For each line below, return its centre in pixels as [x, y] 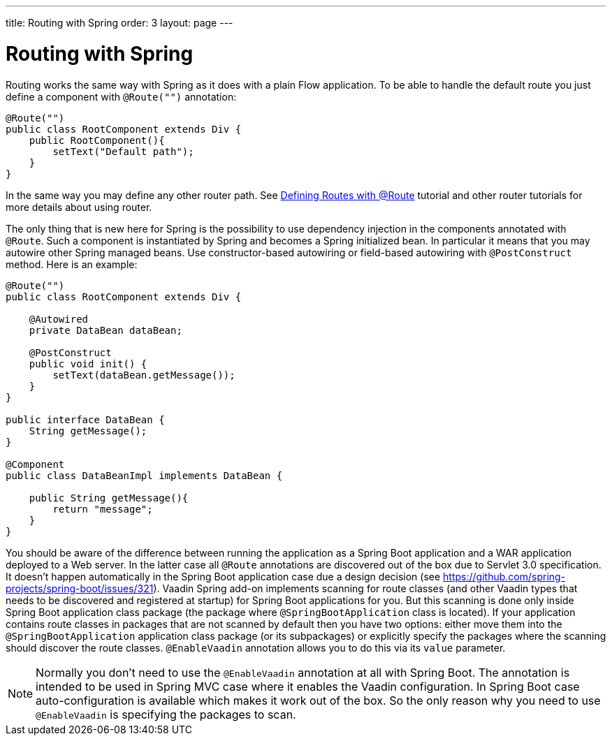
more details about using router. [79, 207]
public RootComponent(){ [97, 140]
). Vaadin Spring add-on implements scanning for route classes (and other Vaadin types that [365, 588]
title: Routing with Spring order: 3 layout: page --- [119, 23]
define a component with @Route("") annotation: [121, 96]
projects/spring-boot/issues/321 [80, 588]
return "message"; [103, 509]
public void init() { [88, 364]
